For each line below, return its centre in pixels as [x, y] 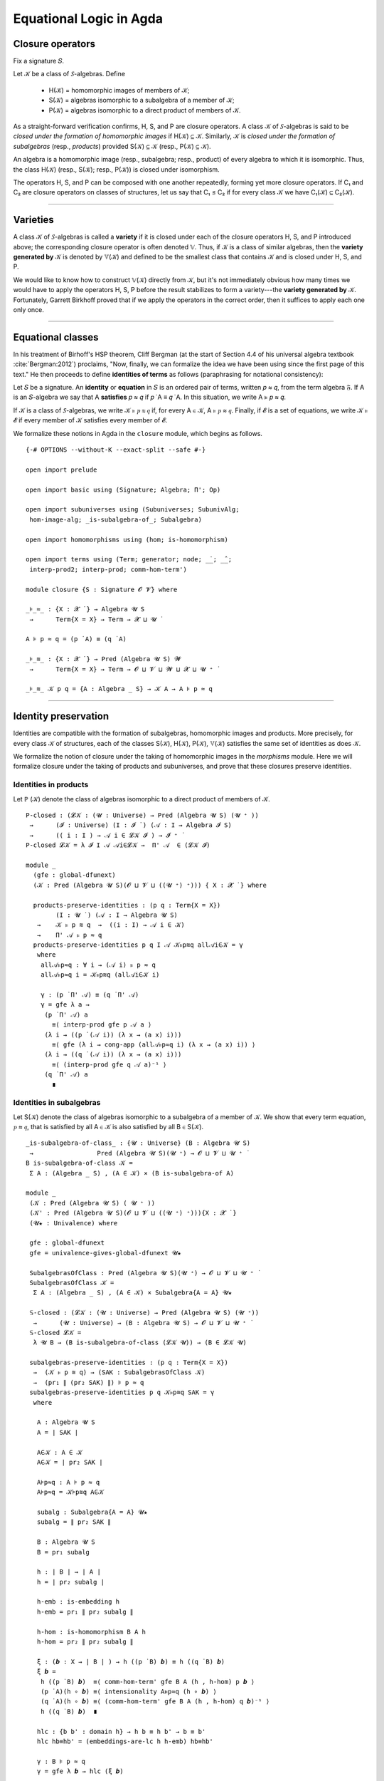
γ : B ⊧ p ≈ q [61, 1761]
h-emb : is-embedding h [78, 1602]
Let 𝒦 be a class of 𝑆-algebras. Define [69, 74]
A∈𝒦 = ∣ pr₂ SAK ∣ [70, 1462]
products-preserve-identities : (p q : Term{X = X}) [127, 905]
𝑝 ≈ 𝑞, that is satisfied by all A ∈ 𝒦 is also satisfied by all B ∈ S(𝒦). [108, 1127]
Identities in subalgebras [57, 1103]
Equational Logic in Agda [88, 19]
